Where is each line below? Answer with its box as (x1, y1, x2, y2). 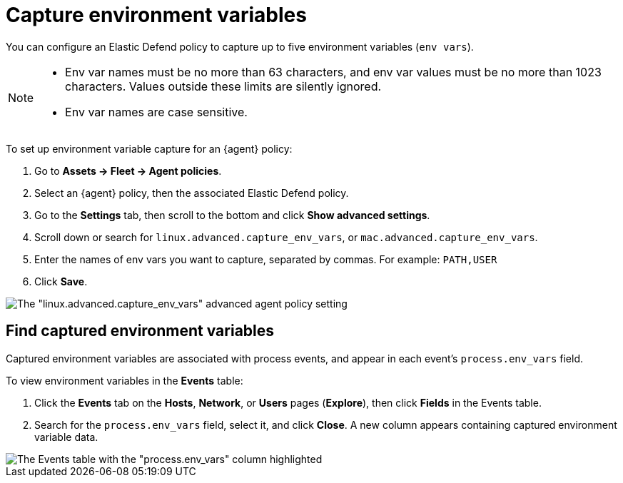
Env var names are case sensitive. (65, 104, 248, 119)
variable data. (34, 430, 98, 443)
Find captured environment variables (6, 322, 275, 340)
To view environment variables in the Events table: (6, 374, 243, 387)
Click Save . (34, 275, 88, 288)
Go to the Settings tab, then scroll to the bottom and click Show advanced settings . (34, 208, 430, 221)
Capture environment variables (6, 3, 307, 27)
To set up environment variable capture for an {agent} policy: (6, 142, 293, 155)
